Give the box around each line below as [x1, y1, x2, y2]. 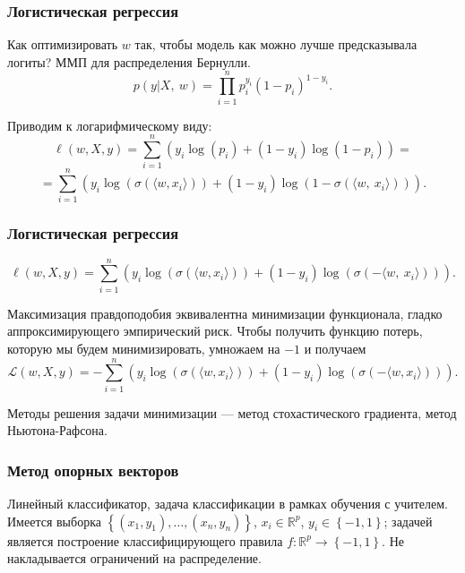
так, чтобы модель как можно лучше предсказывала [134, 35, 418, 54]
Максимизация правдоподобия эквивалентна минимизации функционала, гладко [7, 304, 443, 322]
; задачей [383, 511, 433, 530]
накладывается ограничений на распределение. [7, 549, 262, 568]
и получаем [304, 338, 366, 357]
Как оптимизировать [7, 35, 118, 54]
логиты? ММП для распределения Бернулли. [7, 52, 251, 71]
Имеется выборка [7, 511, 101, 530]
